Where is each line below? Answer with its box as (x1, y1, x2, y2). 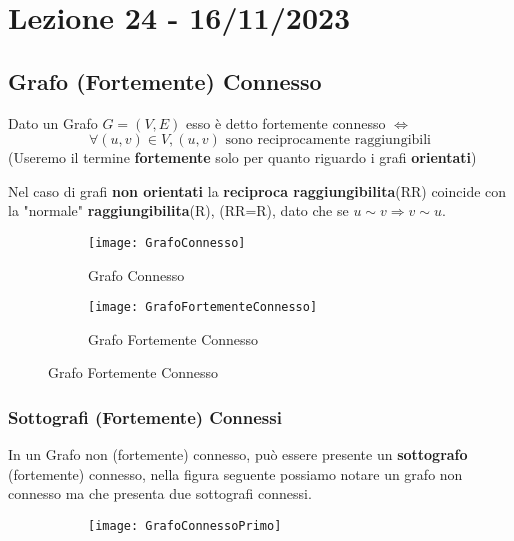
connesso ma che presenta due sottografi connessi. (8, 483, 312, 504)
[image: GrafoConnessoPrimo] (88, 519, 282, 534)
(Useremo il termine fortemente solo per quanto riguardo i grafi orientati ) (8, 147, 477, 168)
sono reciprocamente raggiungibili (225, 133, 432, 148)
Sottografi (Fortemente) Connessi (8, 404, 282, 429)
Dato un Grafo (8, 112, 98, 133)
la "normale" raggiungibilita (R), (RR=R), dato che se (8, 200, 349, 221)
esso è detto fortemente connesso (186, 112, 386, 133)
